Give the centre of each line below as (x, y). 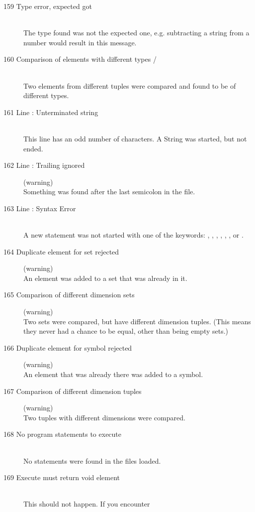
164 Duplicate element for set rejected (61, 251)
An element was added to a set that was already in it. (105, 278)
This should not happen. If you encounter (87, 504)
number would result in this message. (80, 42)
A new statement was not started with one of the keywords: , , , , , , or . (133, 235)
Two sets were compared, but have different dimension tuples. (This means (137, 321)
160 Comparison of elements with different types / (80, 59)
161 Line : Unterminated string (51, 112)
